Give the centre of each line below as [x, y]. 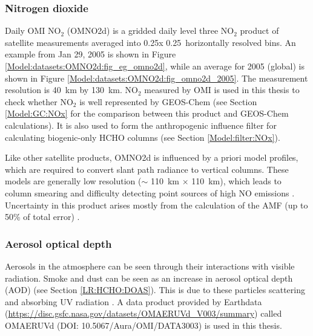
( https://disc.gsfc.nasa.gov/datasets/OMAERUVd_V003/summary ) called [143, 313]
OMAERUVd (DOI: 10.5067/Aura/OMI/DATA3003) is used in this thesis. [143, 325]
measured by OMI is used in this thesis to [222, 90]
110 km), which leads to [236, 181]
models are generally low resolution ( [73, 181]
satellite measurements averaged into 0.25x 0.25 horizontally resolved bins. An [150, 42]
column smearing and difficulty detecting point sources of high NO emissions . [150, 192]
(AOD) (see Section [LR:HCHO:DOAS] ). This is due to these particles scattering [155, 290]
